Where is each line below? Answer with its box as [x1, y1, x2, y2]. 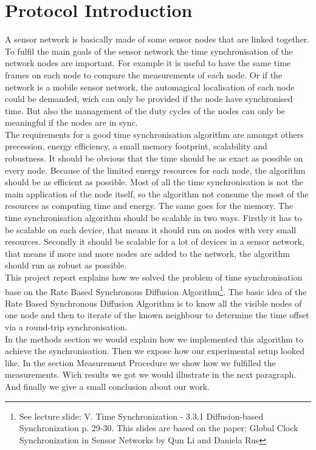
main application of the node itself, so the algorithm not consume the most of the [5, 187, 309, 200]
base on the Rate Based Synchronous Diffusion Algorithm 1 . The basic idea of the [5, 283, 307, 298]
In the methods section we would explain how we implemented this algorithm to [5, 332, 304, 345]
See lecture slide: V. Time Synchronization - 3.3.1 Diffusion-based [19, 409, 264, 422]
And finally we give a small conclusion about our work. [5, 380, 210, 392]
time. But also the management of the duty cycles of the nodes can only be [5, 104, 285, 117]
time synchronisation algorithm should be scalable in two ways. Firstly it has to [5, 211, 302, 224]
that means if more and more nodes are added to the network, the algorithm [5, 247, 290, 259]
